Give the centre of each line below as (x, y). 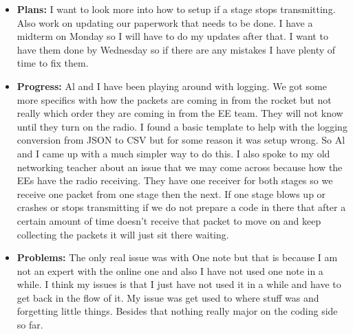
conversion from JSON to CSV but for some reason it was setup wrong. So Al (181, 140)
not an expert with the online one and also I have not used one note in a (170, 270)
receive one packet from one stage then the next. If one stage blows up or (171, 193)
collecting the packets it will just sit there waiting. (123, 234)
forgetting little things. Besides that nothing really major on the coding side (177, 311)
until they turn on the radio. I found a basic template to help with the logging (182, 126)
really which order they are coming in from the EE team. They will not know (180, 113)
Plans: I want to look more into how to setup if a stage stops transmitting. (176, 9)
